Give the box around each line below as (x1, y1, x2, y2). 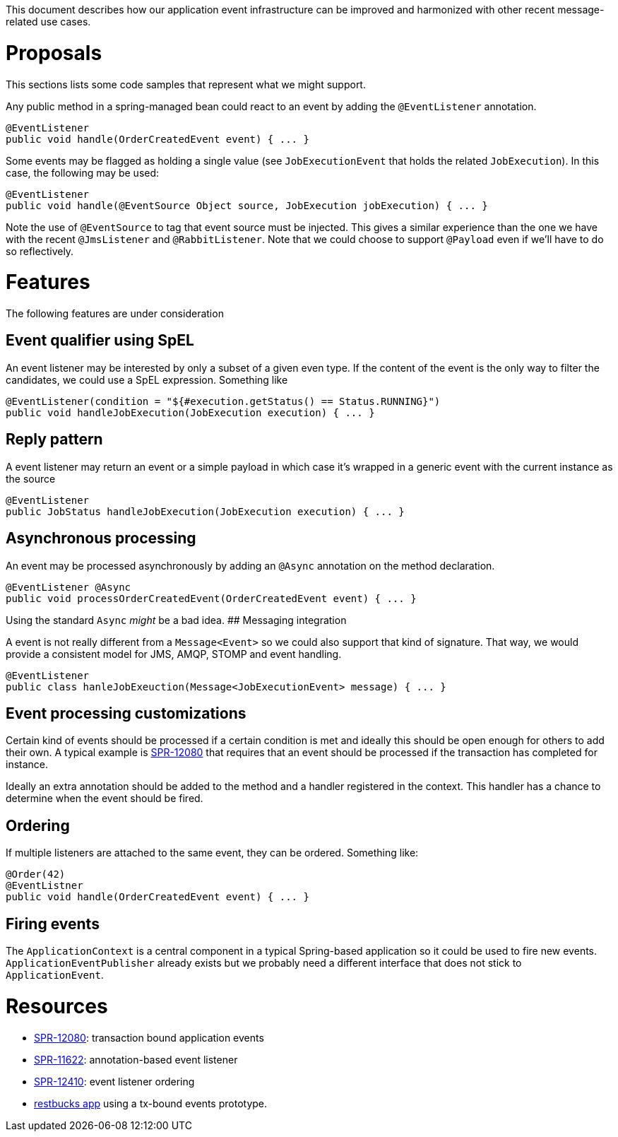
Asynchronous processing (6, 529, 196, 548)
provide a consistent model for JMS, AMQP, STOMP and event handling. (6, 647, 342, 660)
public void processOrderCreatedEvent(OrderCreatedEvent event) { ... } (6, 592, 417, 604)
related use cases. (6, 16, 91, 28)
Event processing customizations (6, 704, 246, 722)
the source (6, 472, 56, 485)
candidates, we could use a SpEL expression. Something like (6, 373, 288, 386)
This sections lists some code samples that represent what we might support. (6, 78, 366, 90)
